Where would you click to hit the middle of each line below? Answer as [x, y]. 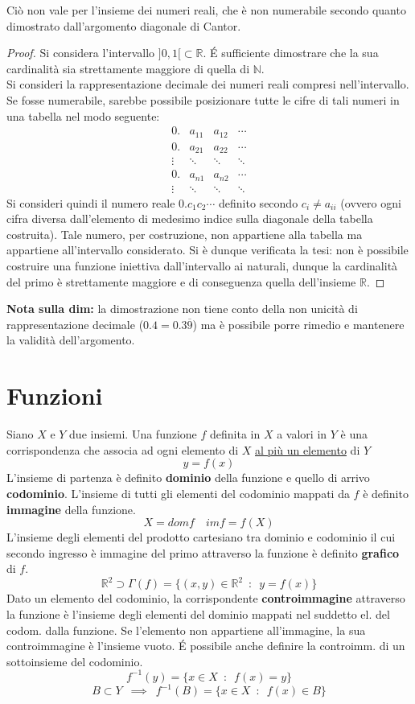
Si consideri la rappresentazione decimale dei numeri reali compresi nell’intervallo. [208, 84]
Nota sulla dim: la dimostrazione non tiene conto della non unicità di [182, 309]
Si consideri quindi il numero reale [91, 202]
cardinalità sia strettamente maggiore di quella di [128, 68]
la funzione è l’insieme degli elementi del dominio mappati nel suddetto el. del [198, 613]
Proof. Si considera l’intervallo [81, 53]
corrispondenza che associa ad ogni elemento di [123, 449]
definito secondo [259, 202]
